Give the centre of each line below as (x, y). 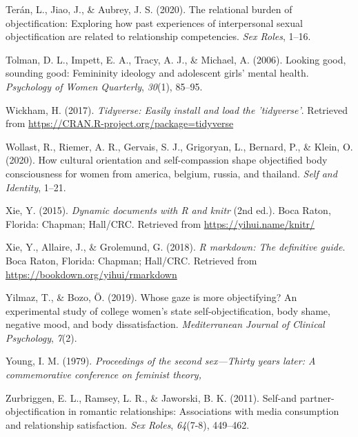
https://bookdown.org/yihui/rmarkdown (91, 274)
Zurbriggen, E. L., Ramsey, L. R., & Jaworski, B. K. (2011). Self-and (151, 397)
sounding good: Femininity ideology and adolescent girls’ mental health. (157, 73)
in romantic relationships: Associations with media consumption (204, 411)
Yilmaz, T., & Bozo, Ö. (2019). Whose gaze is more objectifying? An (151, 297)
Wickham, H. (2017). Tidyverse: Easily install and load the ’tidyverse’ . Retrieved (177, 109)
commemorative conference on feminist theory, (103, 375)
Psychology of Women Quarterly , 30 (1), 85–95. (104, 86)
